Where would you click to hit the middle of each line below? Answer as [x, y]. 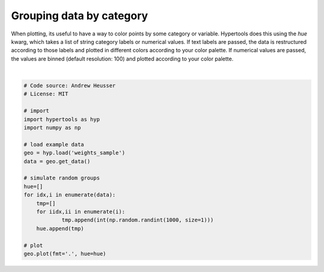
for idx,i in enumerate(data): [70, 195]
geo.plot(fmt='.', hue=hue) [65, 253]
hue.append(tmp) [60, 228]
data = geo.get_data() [57, 161]
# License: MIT [46, 94]
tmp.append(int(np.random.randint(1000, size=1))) [138, 220]
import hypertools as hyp [62, 119]
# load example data [54, 144]
